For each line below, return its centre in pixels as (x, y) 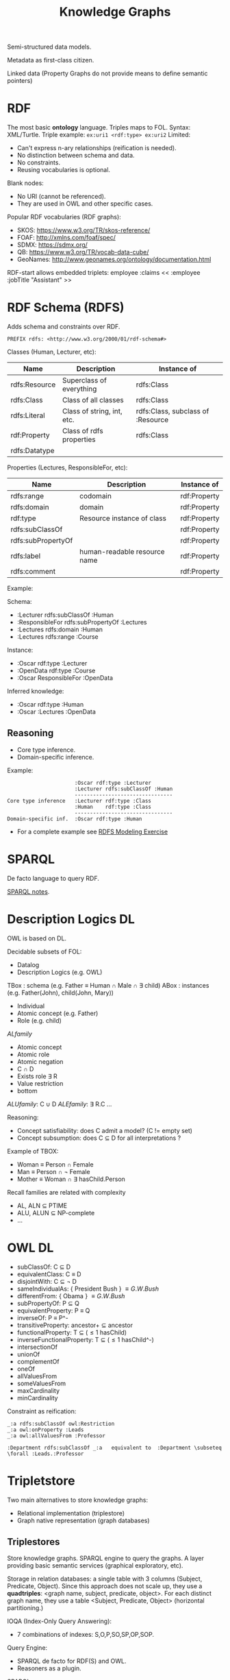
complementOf (38, 1361)
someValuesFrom (41, 1383)
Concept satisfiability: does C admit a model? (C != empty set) (105, 1130)
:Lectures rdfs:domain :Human (60, 630)
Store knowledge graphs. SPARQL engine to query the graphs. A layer (105, 1558)
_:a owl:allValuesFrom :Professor (56, 1436)
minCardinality (37, 1398)
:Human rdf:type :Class (113, 807)
